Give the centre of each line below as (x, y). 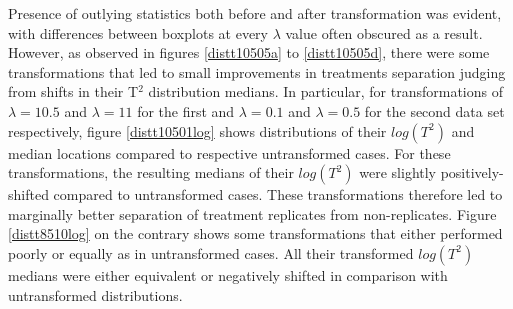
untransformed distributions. (95, 294)
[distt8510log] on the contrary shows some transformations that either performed (255, 233)
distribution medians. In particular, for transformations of (325, 91)
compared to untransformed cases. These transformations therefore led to (278, 194)
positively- (472, 172)
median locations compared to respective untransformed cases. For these (229, 152)
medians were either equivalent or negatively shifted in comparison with (228, 274)
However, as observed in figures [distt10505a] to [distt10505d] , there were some (249, 52)
